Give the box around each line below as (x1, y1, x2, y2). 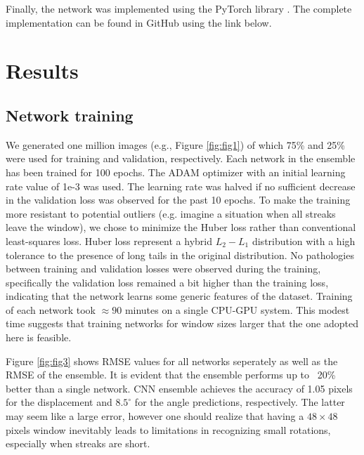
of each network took (6, 302, 96, 317)
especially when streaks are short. (6, 436, 150, 451)
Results (6, 56, 79, 85)
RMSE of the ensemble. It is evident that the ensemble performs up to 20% (6, 367, 336, 382)
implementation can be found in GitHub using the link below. (6, 15, 272, 29)
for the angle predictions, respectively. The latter (134, 395, 345, 409)
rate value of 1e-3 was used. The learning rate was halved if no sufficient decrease (6, 178, 356, 193)
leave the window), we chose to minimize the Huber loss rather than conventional (6, 220, 356, 235)
